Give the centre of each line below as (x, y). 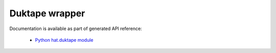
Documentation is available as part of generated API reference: (76, 29)
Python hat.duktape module (64, 40)
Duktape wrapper (47, 13)
